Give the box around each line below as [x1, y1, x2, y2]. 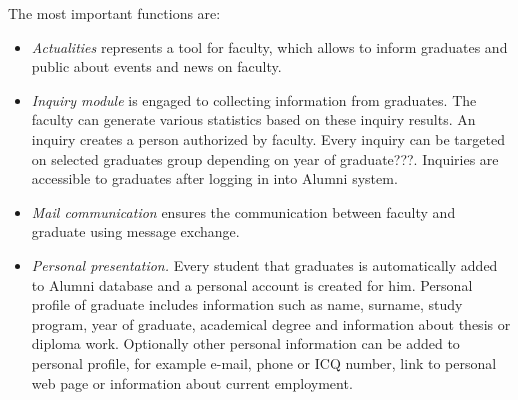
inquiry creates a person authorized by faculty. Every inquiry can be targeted [31, 128, 505, 149]
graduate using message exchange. [31, 221, 240, 242]
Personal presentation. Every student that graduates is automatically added [31, 254, 498, 275]
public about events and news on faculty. [31, 56, 282, 77]
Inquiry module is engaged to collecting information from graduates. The [31, 89, 477, 110]
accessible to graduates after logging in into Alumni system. [31, 168, 398, 189]
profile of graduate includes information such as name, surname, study [31, 294, 463, 315]
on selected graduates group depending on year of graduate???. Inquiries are [31, 148, 499, 169]
